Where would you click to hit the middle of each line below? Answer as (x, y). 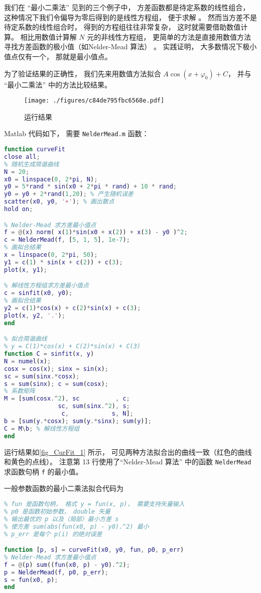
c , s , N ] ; (97, 414)
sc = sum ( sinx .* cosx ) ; (42, 376)
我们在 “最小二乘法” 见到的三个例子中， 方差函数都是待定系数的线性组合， (127, 7)
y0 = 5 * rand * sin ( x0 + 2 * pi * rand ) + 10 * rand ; (90, 187)
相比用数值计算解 (48, 36)
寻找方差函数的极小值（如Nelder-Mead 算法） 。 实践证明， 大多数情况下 (123, 46)
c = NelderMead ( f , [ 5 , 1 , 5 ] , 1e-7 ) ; (67, 240)
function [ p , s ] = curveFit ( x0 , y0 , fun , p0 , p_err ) (94, 550)
